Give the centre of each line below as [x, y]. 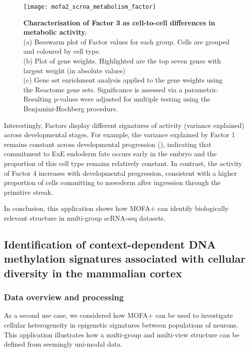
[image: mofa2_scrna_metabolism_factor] [90, 7]
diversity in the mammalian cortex [93, 273]
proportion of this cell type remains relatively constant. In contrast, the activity [123, 163]
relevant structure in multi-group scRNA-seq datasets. [85, 217]
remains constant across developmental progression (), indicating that [108, 144]
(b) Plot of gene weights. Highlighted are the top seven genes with [122, 61]
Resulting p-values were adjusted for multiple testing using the [117, 99]
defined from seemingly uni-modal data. [63, 344]
